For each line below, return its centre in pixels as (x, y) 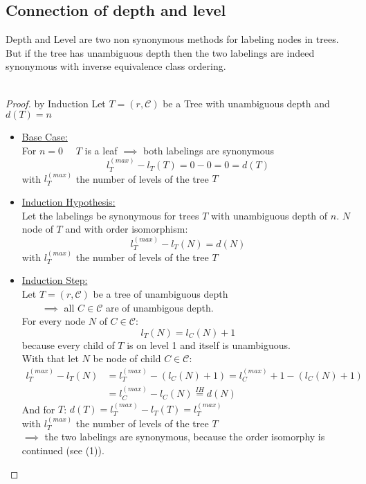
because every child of (68, 344)
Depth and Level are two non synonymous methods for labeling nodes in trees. (172, 39)
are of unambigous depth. (159, 307)
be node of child (127, 358)
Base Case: (45, 137)
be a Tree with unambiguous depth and (246, 103)
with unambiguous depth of (269, 215)
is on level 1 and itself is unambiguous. (209, 344)
